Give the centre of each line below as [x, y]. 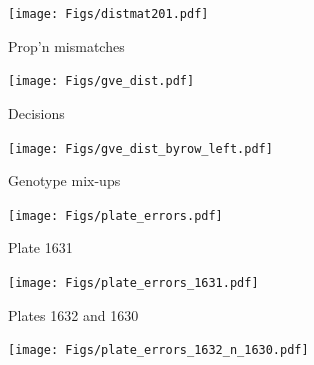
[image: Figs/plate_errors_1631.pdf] [133, 283]
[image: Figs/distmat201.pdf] [108, 14]
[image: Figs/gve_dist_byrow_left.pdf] [140, 148]
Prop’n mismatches [66, 45]
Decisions [36, 112]
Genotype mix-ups [64, 180]
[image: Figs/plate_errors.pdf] [115, 215]
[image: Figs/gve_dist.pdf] [101, 81]
